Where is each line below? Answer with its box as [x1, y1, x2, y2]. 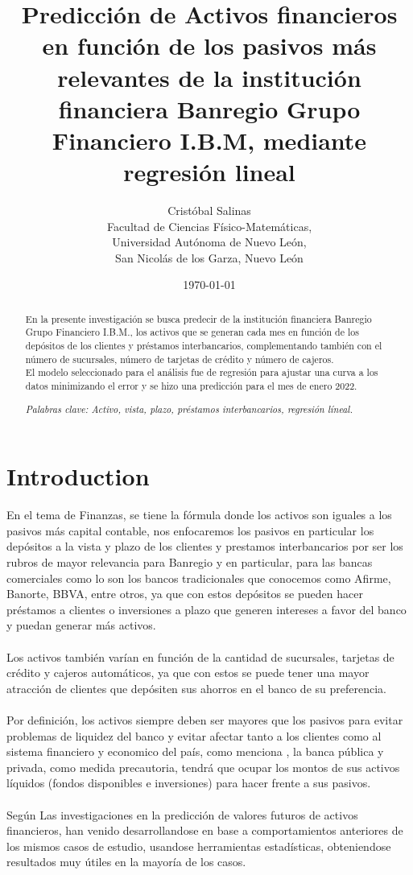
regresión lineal [123, 155, 295, 188]
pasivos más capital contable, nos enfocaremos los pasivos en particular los [6, 522, 374, 539]
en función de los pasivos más [42, 29, 377, 62]
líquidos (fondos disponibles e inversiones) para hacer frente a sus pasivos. [6, 774, 371, 791]
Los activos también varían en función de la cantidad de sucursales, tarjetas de [6, 648, 394, 665]
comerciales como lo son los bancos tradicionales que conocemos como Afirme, [6, 569, 391, 586]
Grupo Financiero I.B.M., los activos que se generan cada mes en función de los [25, 325, 359, 339]
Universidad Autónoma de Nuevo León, [112, 233, 307, 250]
